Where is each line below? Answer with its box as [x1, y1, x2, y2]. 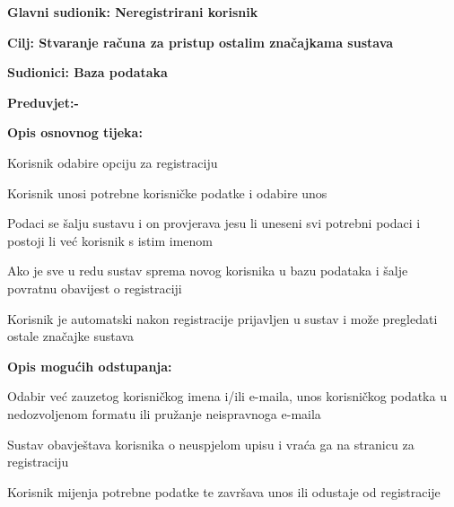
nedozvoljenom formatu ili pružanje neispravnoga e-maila [7, 404, 321, 423]
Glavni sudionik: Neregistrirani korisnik [7, 3, 258, 21]
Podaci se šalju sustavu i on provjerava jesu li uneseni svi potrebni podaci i [7, 214, 421, 232]
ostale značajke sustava [7, 327, 134, 345]
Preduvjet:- [7, 92, 79, 111]
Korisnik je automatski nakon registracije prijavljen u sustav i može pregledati [7, 309, 438, 328]
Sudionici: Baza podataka [7, 63, 168, 82]
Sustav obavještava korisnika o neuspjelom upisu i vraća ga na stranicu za [7, 434, 415, 453]
